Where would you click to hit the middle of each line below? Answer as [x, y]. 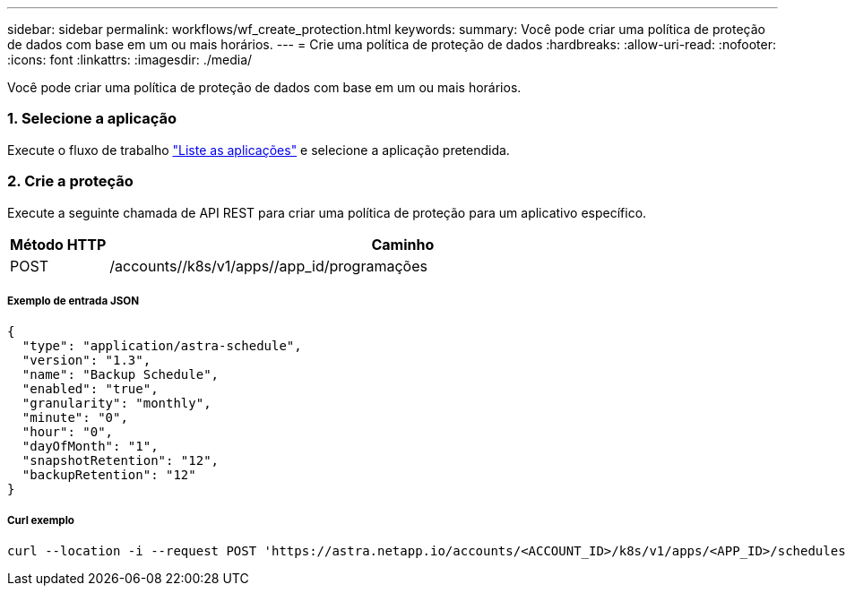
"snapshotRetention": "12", [121, 461]
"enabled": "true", [90, 389]
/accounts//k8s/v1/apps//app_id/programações [268, 266]
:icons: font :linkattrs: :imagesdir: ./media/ [130, 60]
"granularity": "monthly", [117, 404]
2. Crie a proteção [70, 181]
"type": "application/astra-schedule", [162, 346]
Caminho [403, 244]
